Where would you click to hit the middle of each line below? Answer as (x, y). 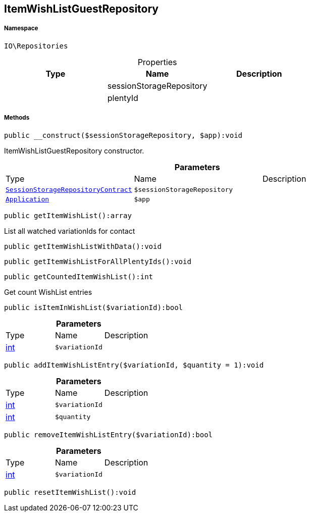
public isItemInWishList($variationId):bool (94, 307)
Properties (157, 62)
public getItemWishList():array (68, 215)
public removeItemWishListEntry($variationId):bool (109, 434)
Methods (17, 118)
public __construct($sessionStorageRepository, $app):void (123, 135)
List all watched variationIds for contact (70, 231)
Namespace (21, 29)
